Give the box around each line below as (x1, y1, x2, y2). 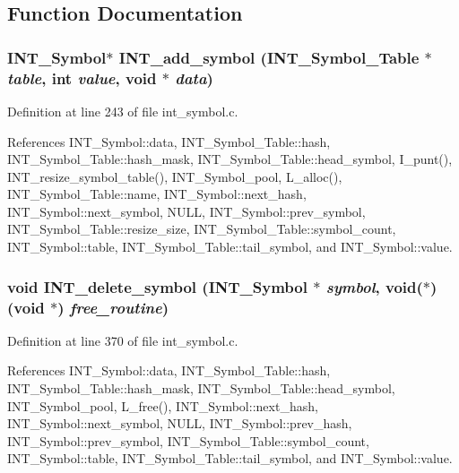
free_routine (69, 296, 162, 318)
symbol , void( (325, 275, 423, 297)
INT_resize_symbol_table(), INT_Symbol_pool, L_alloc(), (7, 167, 342, 185)
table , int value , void (7, 66, 157, 89)
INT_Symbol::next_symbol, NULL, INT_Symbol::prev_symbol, (7, 202, 366, 220)
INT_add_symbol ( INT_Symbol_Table (118, 46, 420, 68)
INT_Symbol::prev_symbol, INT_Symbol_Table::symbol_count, (7, 431, 369, 450)
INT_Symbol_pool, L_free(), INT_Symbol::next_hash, (7, 396, 318, 415)
